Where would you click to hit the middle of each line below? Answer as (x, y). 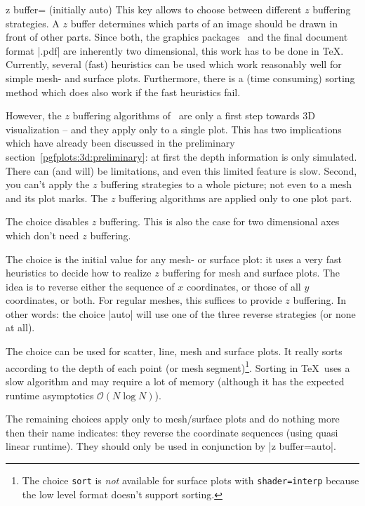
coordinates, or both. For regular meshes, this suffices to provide (144, 300)
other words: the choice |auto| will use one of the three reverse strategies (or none (181, 313)
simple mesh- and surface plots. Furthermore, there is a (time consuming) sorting (180, 78)
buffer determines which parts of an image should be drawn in (204, 23)
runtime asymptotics (50, 395)
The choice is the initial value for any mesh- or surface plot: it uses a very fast (174, 259)
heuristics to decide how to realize (79, 273)
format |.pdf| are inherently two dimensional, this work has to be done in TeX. (175, 50)
